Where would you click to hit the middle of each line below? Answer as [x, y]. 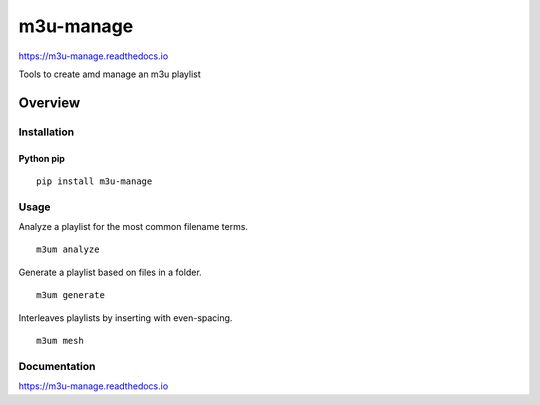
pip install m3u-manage [94, 181]
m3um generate [70, 295]
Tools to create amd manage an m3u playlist [110, 74]
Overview [49, 102]
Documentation [57, 366]
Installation [46, 132]
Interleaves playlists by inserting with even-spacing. [125, 317]
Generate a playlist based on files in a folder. [110, 272]
